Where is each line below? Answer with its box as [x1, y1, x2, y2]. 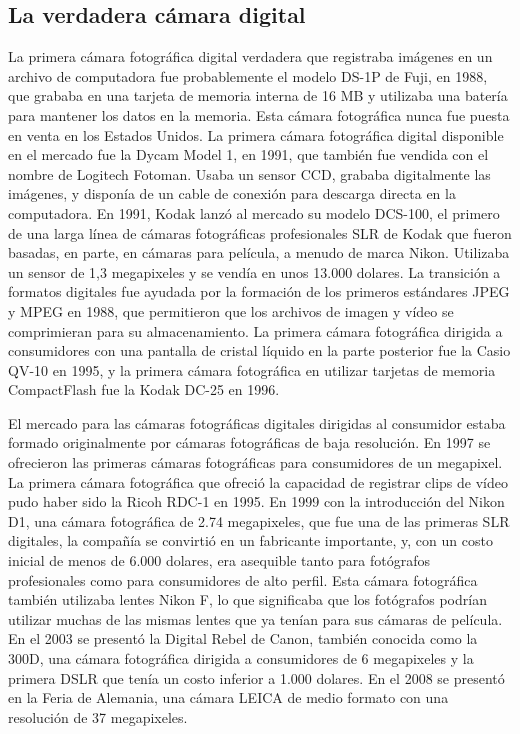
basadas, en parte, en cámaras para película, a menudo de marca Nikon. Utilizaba [8, 242, 510, 263]
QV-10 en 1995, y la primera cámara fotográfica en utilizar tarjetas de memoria [8, 359, 496, 380]
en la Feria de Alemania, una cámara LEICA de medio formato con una [8, 687, 449, 708]
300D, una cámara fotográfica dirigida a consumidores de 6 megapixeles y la [8, 648, 474, 669]
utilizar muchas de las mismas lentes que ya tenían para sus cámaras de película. [8, 608, 503, 629]
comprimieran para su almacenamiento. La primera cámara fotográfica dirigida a [8, 320, 503, 341]
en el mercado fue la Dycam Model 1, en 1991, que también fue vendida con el [8, 144, 489, 165]
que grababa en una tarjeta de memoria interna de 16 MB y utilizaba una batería [8, 85, 508, 106]
